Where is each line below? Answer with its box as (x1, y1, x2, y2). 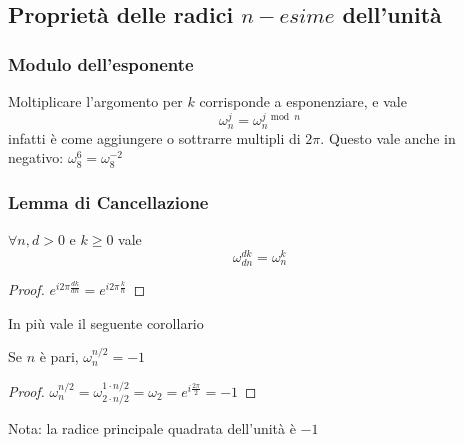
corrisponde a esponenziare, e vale (199, 91, 407, 111)
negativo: (8, 147, 64, 168)
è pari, (39, 346, 79, 367)
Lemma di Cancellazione (8, 189, 209, 214)
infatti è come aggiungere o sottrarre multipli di (8, 127, 301, 148)
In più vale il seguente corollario (8, 312, 204, 333)
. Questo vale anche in (320, 127, 456, 148)
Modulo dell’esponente (8, 51, 194, 76)
